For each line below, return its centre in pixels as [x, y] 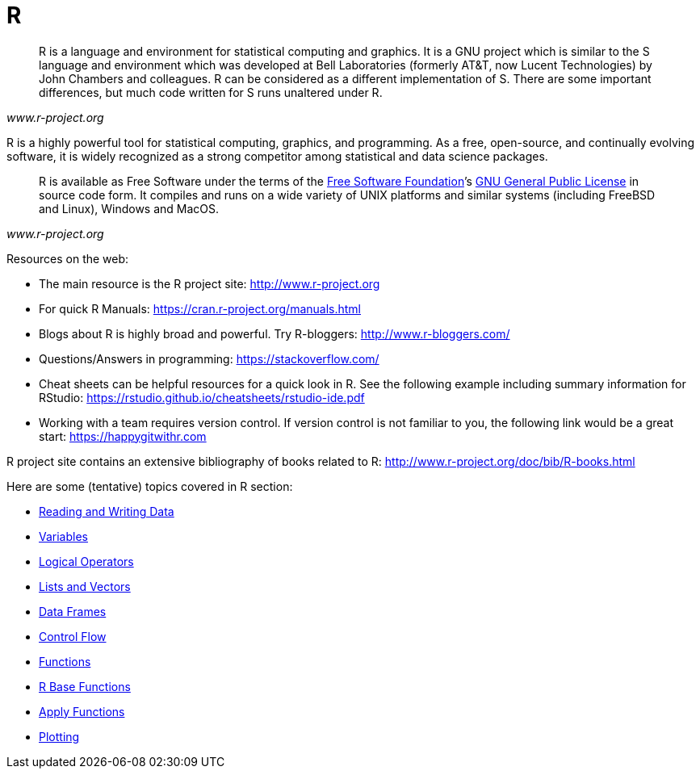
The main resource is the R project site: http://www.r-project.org [210, 283]
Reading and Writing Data [107, 511]
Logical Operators [86, 561]
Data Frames [73, 611]
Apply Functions [82, 711]
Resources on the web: [68, 258]
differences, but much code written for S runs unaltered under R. [211, 92]
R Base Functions [85, 686]
